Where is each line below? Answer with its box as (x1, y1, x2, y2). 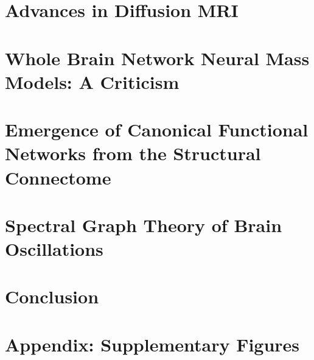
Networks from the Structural (5, 141, 261, 166)
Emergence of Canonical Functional (5, 117, 309, 142)
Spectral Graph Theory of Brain (5, 212, 282, 237)
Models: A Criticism (5, 69, 180, 94)
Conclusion (5, 284, 99, 309)
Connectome (5, 164, 111, 189)
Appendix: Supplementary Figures (5, 331, 300, 356)
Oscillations (5, 236, 103, 261)
